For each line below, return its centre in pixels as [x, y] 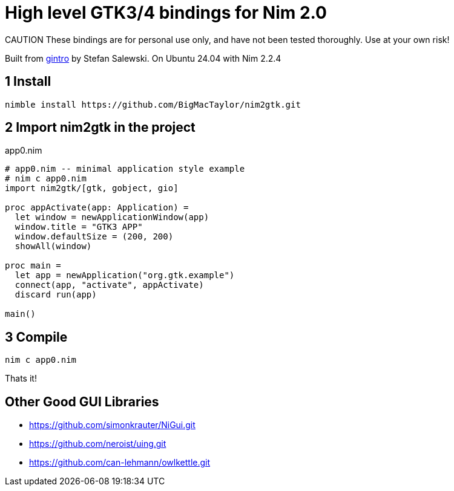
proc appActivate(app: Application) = [97, 208]
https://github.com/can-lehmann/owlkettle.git [120, 463]
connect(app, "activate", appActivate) [109, 285]
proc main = [33, 266]
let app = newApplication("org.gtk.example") [125, 275]
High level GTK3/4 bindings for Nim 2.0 [166, 13]
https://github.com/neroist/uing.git [98, 444]
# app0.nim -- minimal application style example [125, 169]
